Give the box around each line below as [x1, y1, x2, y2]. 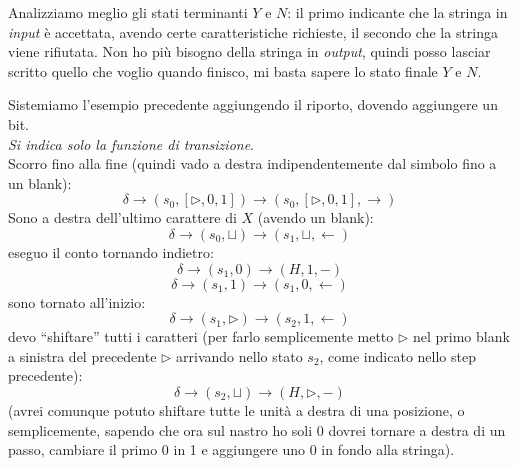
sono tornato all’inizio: [8, 291, 146, 312]
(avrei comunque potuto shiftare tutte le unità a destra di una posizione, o [8, 399, 465, 420]
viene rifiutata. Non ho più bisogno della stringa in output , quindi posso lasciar [8, 41, 491, 62]
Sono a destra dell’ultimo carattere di [8, 207, 237, 228]
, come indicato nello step [319, 345, 476, 366]
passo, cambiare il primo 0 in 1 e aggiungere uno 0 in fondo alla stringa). [8, 439, 455, 460]
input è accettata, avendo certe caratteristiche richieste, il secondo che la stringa [8, 21, 499, 42]
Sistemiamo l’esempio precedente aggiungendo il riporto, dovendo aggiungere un [8, 94, 498, 115]
